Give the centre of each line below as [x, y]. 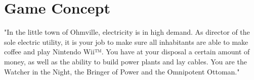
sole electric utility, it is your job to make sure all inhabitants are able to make [126, 42]
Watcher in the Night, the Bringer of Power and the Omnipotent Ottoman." [122, 71]
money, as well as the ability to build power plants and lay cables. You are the [125, 61]
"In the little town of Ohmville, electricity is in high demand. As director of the [127, 32]
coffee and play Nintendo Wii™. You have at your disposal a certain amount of [127, 52]
